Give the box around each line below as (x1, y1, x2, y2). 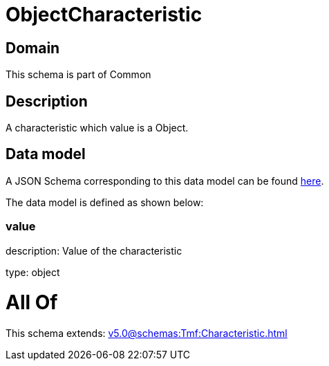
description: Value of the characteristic (6, 244, 182, 257)
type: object (6, 266, 60, 278)
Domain (6, 39, 60, 57)
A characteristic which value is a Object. (6, 122, 189, 134)
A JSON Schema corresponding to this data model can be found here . (6, 174, 324, 187)
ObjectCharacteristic (6, 3, 203, 26)
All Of (6, 291, 58, 315)
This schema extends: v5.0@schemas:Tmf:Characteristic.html (6, 327, 288, 340)
